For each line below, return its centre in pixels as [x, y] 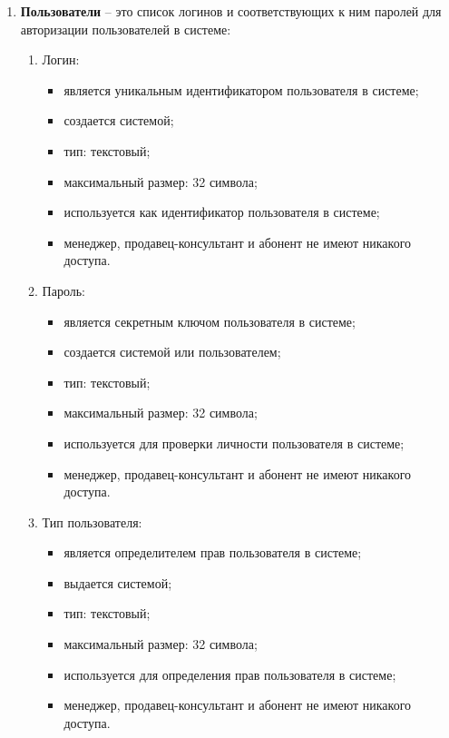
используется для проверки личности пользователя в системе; [234, 443]
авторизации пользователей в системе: [126, 29]
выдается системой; [118, 582]
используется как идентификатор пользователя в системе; [222, 212]
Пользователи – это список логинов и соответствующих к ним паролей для [231, 11]
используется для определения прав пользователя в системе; [230, 674]
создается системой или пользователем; [172, 352]
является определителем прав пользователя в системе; [213, 552]
